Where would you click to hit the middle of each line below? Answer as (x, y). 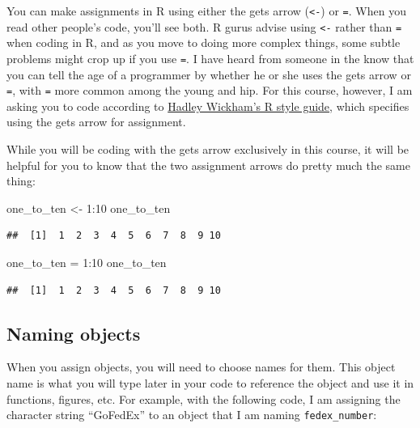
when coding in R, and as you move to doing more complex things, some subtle (204, 42)
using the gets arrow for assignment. (96, 122)
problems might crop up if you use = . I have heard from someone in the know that (210, 58)
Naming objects (74, 333)
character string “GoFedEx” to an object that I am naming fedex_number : (192, 415)
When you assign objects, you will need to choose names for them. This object (201, 367)
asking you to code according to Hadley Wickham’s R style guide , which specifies (208, 106)
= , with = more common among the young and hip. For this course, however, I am (210, 90)
